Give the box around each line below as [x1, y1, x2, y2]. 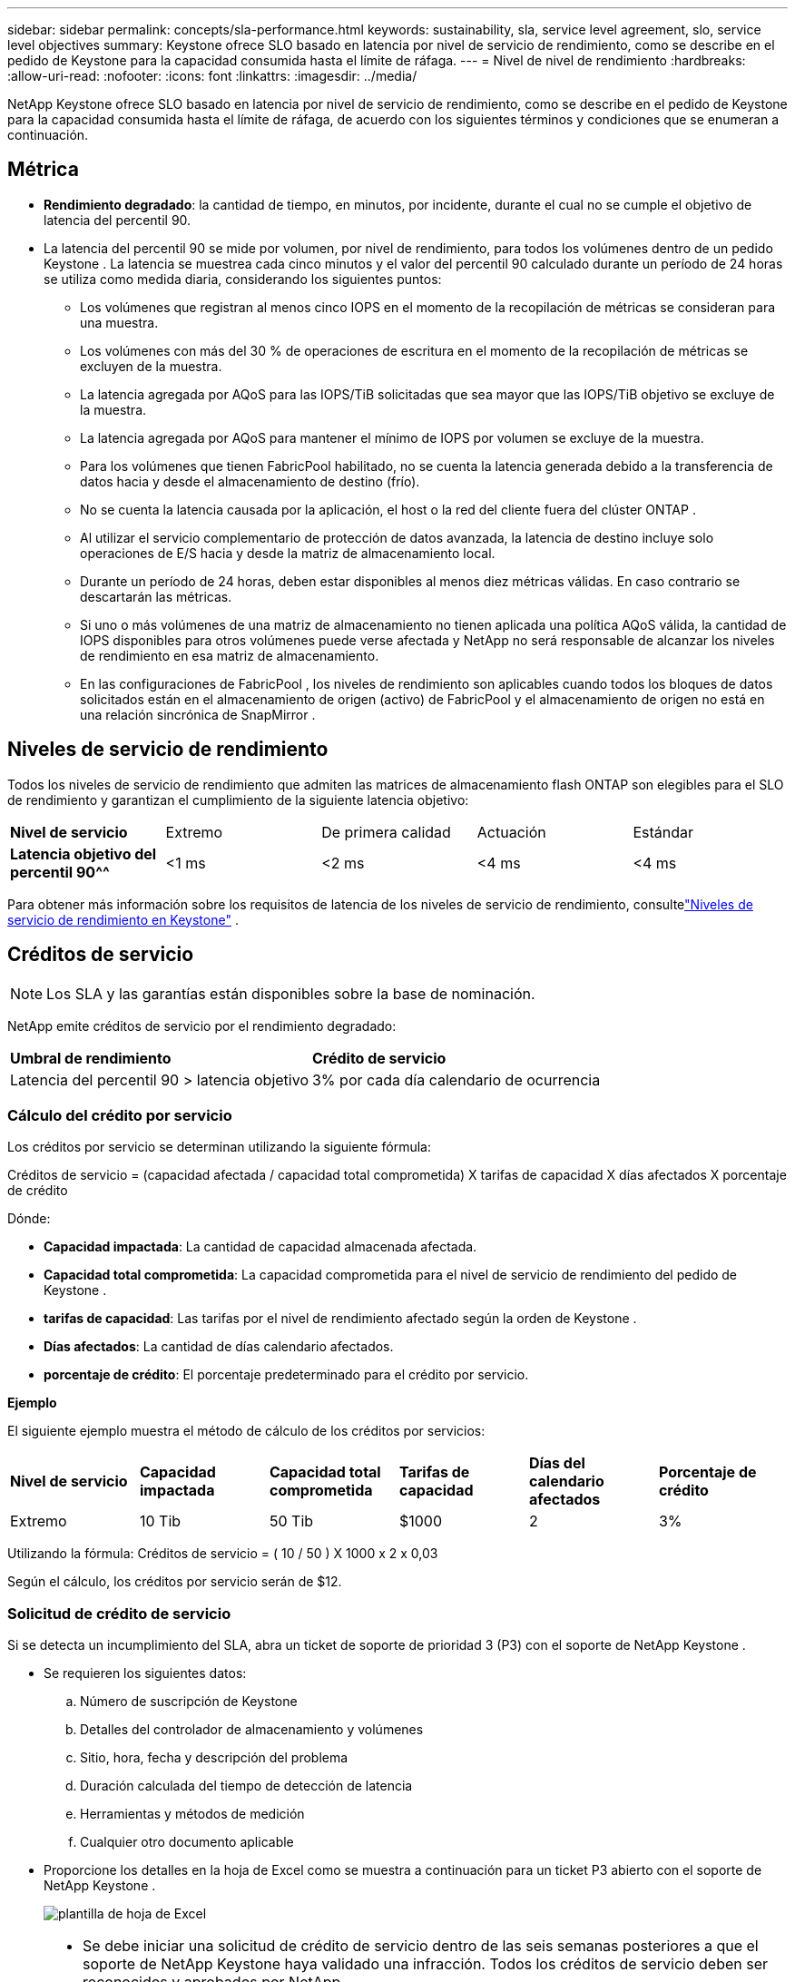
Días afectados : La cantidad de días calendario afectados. [44, 1339, 394, 1355]
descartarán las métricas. [80, 588, 232, 604]
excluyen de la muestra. [80, 358, 222, 374]
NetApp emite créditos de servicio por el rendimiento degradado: [7, 1017, 397, 1034]
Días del [528, 1454, 585, 1473]
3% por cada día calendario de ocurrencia [311, 1070, 601, 1089]
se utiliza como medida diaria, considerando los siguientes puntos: [44, 270, 442, 287]
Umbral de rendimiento [10, 1048, 172, 1067]
